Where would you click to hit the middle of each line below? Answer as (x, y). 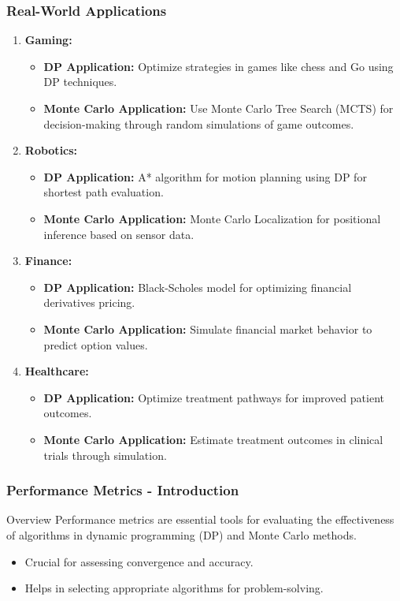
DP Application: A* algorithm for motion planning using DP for (205, 176)
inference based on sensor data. (119, 234)
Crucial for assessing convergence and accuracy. (139, 561)
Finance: (48, 261)
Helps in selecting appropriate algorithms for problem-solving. (174, 588)
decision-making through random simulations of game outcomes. (199, 123)
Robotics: (51, 150)
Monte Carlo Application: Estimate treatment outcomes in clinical (213, 439)
